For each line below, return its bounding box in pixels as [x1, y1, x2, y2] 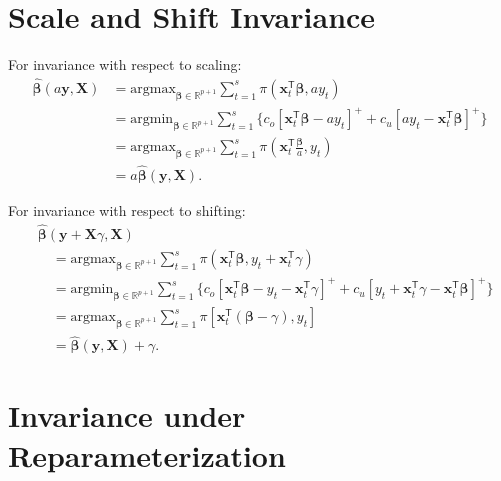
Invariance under [8, 395, 246, 436]
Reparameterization [8, 434, 286, 475]
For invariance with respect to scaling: [8, 54, 242, 75]
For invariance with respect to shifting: [8, 200, 246, 221]
